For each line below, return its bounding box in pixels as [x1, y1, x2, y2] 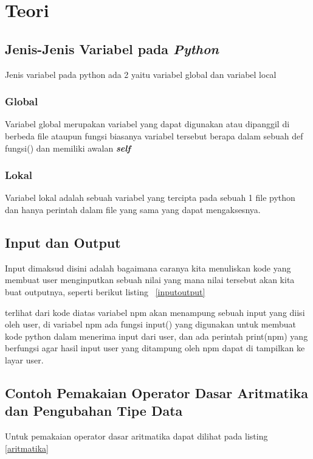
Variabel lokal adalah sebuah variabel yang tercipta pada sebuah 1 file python [5, 191, 295, 204]
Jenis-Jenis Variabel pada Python [5, 39, 219, 58]
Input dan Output [5, 233, 121, 251]
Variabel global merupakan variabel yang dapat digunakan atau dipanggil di [5, 117, 290, 130]
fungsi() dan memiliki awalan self [5, 141, 131, 154]
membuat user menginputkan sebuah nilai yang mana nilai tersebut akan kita [5, 273, 295, 286]
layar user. [5, 353, 44, 366]
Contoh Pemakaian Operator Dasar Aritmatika [5, 383, 309, 402]
